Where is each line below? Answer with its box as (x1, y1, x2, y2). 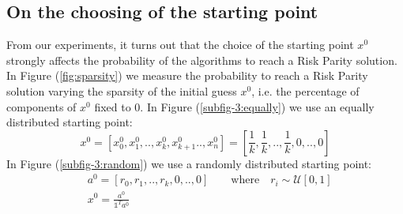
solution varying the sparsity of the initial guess (6, 82, 237, 99)
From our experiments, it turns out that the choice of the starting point (6, 36, 354, 53)
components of (6, 98, 77, 115)
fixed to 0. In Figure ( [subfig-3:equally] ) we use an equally (94, 98, 375, 115)
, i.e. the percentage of (251, 82, 360, 99)
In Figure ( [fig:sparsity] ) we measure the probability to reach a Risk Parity (6, 67, 368, 84)
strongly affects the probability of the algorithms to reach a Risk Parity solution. (6, 51, 397, 68)
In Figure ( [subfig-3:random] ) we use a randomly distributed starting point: (6, 155, 372, 171)
